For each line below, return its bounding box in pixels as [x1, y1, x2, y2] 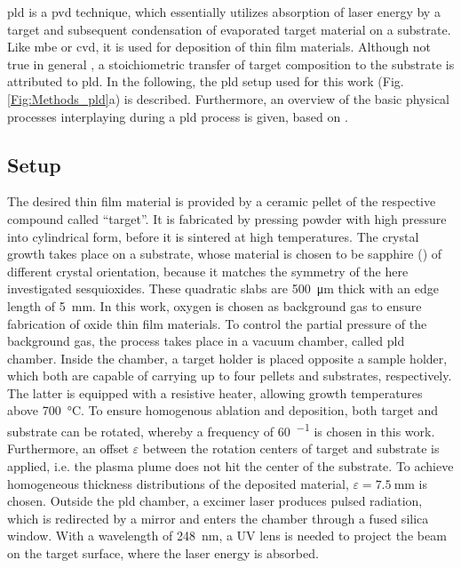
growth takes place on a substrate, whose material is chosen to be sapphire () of [7, 244, 442, 263]
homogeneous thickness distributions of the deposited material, [7, 474, 349, 492]
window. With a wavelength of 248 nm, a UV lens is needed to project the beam [7, 526, 447, 545]
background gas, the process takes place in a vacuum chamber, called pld [7, 332, 405, 350]
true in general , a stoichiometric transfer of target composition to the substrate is [7, 54, 455, 73]
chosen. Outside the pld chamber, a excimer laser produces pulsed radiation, [7, 492, 423, 510]
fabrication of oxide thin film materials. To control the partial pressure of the [7, 314, 427, 332]
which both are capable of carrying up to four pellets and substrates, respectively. [7, 366, 452, 385]
